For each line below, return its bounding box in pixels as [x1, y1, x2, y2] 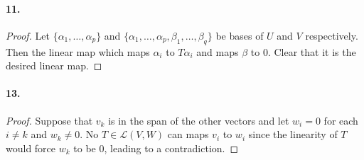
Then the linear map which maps [6, 44, 150, 59]
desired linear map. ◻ [6, 58, 102, 73]
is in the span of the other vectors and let [108, 113, 289, 127]
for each [323, 113, 358, 127]
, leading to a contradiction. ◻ [104, 140, 239, 155]
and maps [196, 44, 239, 59]
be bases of [215, 28, 264, 42]
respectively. [305, 28, 358, 42]
